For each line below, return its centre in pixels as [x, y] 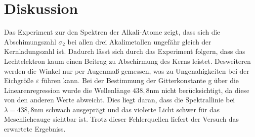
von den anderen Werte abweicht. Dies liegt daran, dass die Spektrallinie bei [120, 100]
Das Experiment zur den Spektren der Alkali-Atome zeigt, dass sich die [112, 32]
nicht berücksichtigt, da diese [205, 90]
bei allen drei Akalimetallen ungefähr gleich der [139, 41]
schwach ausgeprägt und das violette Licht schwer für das [133, 109]
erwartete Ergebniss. [35, 129]
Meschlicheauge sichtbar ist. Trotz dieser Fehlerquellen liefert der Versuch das [121, 119]
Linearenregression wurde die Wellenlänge [67, 90]
